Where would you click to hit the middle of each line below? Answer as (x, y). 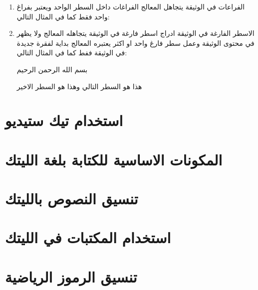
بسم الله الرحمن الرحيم (52, 69)
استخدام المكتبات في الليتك (88, 237)
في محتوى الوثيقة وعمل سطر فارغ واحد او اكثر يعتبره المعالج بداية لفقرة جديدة (135, 43)
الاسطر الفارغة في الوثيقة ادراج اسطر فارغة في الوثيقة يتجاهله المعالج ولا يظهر (135, 33)
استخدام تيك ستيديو (64, 120)
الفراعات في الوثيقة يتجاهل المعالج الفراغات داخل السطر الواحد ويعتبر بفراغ (131, 6)
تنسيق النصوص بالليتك (72, 199)
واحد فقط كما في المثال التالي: (63, 16)
